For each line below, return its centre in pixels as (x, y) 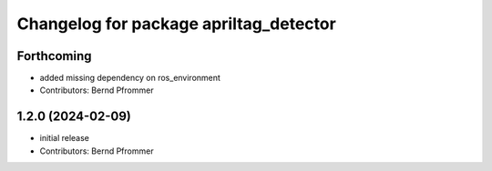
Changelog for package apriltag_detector (176, 24)
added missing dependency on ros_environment (130, 78)
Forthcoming (54, 56)
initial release (65, 138)
